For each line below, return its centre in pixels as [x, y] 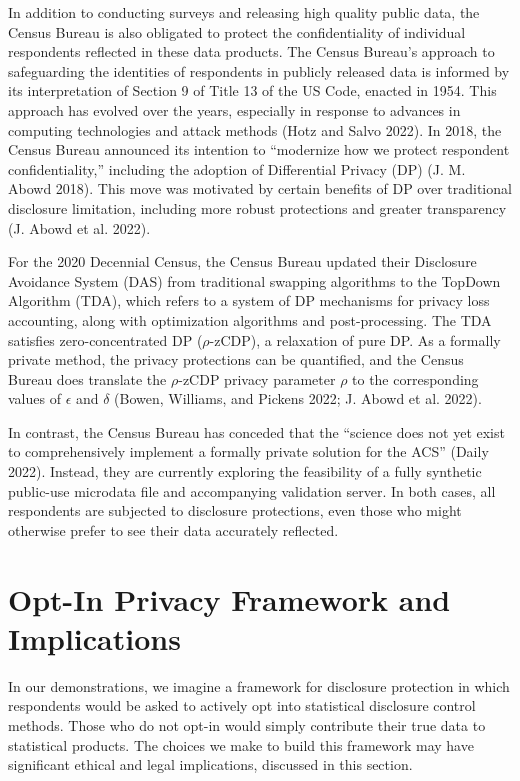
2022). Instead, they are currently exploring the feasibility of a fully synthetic [245, 471]
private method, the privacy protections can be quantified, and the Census [236, 359]
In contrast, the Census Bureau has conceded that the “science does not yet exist [256, 431]
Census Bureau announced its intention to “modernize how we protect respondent [259, 149]
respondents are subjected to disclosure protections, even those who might [235, 510]
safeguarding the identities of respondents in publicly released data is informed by [259, 70]
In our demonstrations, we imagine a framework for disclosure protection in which [259, 685]
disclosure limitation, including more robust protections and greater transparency [257, 207]
